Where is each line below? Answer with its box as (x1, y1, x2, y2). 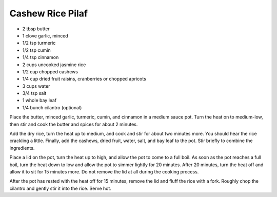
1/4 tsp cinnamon (22, 54, 59, 61)
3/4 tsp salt (22, 90, 47, 96)
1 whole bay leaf (22, 97, 57, 104)
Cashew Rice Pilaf (9, 8, 88, 19)
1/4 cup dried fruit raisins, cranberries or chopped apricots (22, 76, 146, 82)
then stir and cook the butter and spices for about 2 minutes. (9, 121, 138, 127)
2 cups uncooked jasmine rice (22, 62, 86, 68)
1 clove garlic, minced (22, 32, 69, 38)
